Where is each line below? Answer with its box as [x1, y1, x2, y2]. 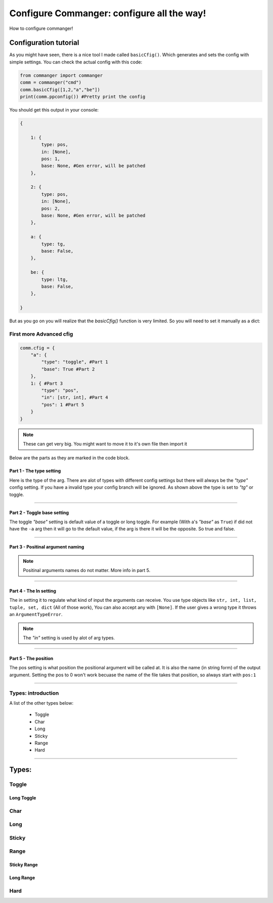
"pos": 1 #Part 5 [41, 402, 84, 408]
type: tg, [41, 241, 66, 247]
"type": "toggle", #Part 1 [41, 359, 108, 365]
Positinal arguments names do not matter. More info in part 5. [23, 567, 151, 573]
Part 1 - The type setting [9, 468, 61, 474]
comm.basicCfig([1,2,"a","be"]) [20, 87, 101, 92]
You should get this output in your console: [9, 106, 99, 113]
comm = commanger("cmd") [20, 80, 82, 86]
